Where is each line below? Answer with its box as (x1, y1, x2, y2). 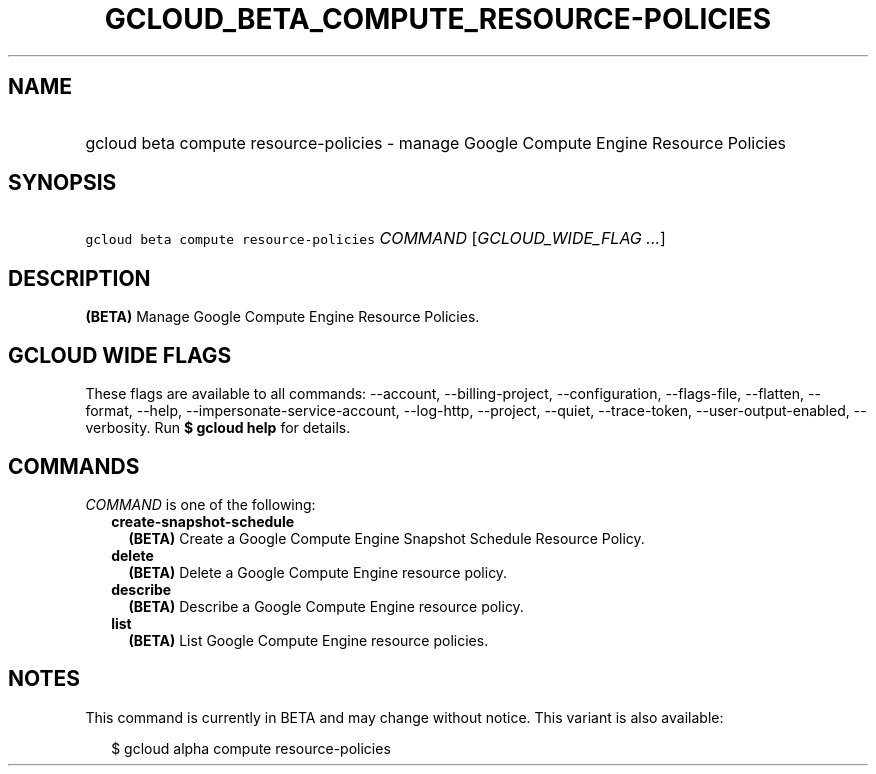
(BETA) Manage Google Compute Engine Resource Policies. (85, 308, 480, 326)
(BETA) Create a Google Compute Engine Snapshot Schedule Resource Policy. (128, 529, 645, 547)
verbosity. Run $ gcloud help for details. (85, 419, 351, 437)
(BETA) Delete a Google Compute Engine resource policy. (128, 563, 508, 581)
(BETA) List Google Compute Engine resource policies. (128, 631, 489, 649)
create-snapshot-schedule (111, 512, 295, 530)
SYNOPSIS (8, 170, 117, 196)
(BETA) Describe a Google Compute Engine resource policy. (128, 597, 524, 615)
